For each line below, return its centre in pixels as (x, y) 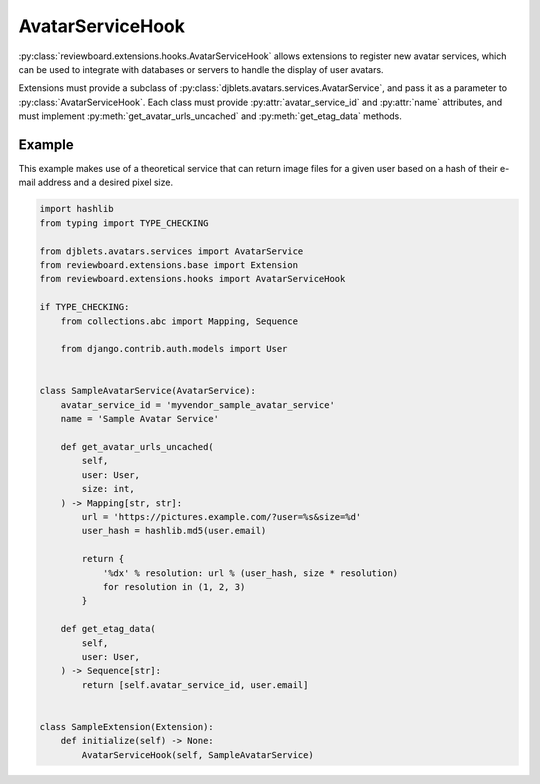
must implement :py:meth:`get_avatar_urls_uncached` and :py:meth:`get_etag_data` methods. (210, 116)
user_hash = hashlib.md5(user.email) (174, 531)
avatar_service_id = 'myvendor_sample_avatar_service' (197, 404)
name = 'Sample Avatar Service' (140, 419)
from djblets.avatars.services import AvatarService (171, 251)
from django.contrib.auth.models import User (174, 349)
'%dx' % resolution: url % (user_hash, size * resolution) (250, 573)
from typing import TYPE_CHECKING (124, 223)
